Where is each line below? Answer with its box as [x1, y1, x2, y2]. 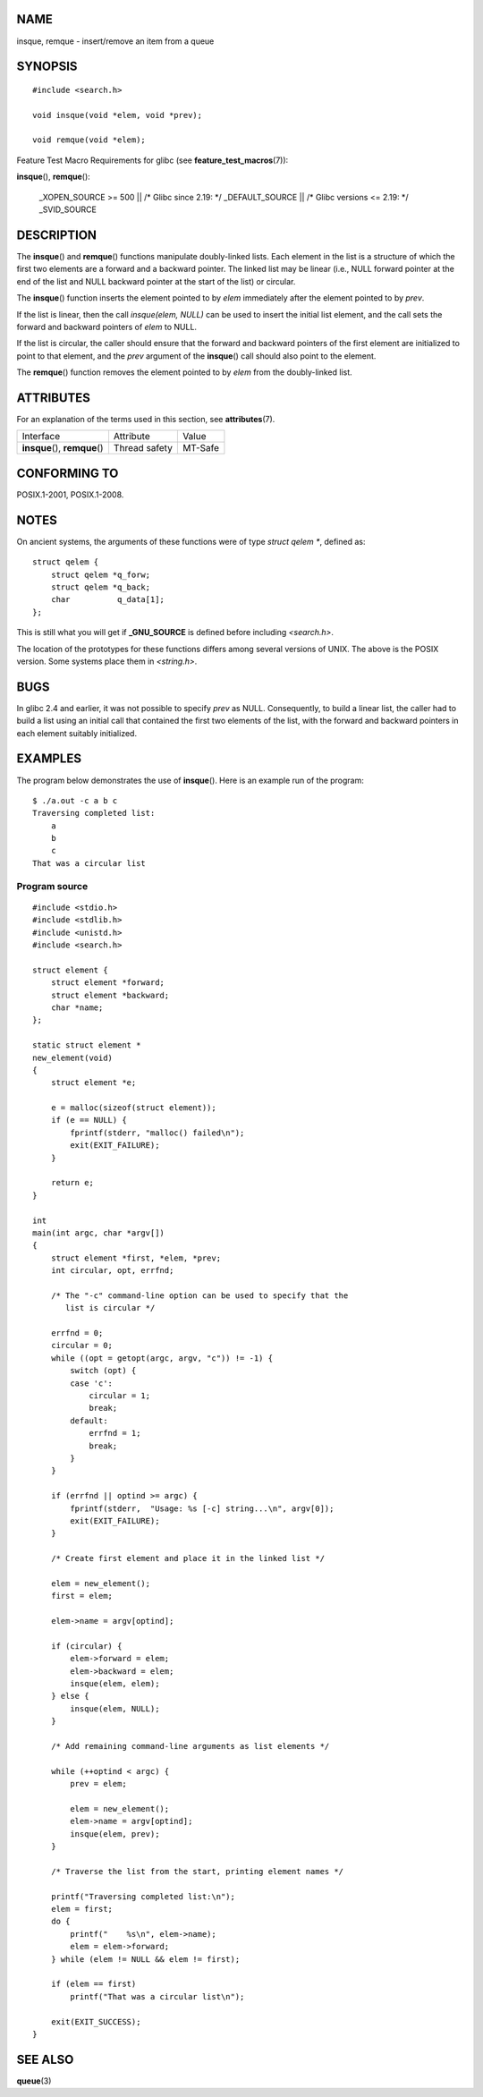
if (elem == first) [50, 1979, 137, 1990]
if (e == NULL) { [50, 1115, 127, 1125]
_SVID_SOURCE [38, 204, 97, 215]
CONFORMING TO [16, 465, 119, 480]
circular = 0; [50, 1340, 114, 1351]
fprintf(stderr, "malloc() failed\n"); [70, 1127, 245, 1138]
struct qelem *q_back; [50, 582, 151, 592]
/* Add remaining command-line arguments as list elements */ [50, 1741, 330, 1751]
